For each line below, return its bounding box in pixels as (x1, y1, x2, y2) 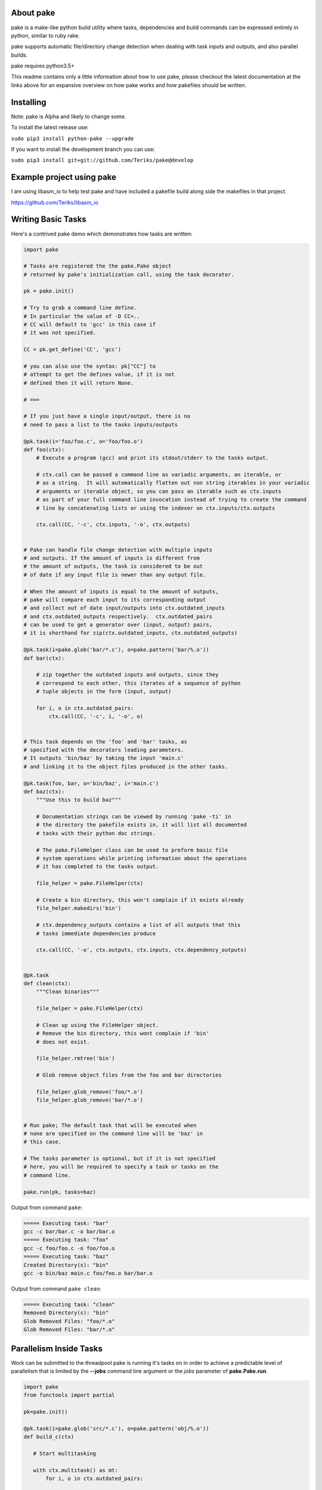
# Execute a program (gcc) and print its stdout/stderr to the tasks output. (36, 455, 270, 461)
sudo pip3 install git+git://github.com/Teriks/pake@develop (11, 157, 194, 164)
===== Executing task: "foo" (23, 1237, 109, 1243)
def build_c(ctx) (23, 1433, 75, 1441)
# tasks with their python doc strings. (36, 830, 156, 837)
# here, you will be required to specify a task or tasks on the (23, 1163, 219, 1171)
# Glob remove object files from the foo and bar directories (36, 1072, 222, 1079)
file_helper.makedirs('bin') (36, 905, 122, 912)
